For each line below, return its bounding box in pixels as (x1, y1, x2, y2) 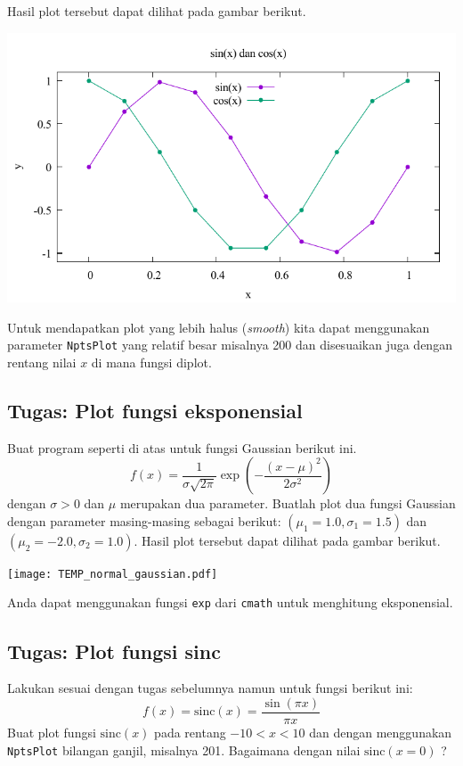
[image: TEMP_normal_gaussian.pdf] (7, 567, 218, 581)
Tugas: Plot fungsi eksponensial (7, 396, 303, 424)
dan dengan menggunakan (309, 722, 452, 741)
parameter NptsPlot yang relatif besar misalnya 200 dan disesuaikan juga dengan (7, 335, 452, 354)
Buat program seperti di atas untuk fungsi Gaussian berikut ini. (7, 438, 357, 457)
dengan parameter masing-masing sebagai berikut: (7, 511, 281, 530)
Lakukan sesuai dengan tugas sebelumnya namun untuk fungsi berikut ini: (7, 679, 413, 697)
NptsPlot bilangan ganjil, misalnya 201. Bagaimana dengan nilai (7, 740, 361, 759)
